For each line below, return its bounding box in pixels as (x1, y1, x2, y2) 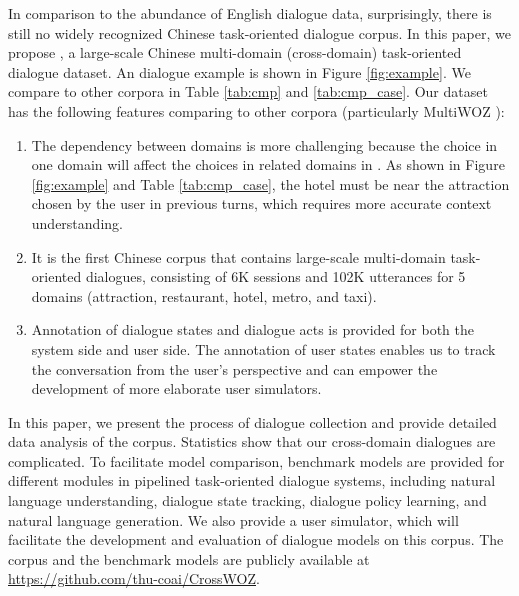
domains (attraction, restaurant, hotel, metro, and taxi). (31, 285, 377, 306)
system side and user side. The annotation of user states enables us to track (31, 338, 496, 359)
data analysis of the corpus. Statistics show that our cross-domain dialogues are (8, 431, 496, 452)
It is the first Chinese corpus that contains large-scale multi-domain (31, 246, 446, 267)
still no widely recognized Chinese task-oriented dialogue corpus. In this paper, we (8, 22, 511, 43)
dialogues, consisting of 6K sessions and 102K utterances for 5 (85, 266, 466, 287)
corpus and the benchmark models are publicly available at (8, 548, 370, 569)
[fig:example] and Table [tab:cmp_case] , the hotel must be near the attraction (31, 173, 510, 194)
